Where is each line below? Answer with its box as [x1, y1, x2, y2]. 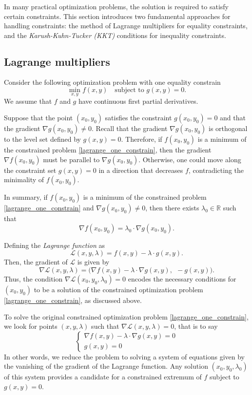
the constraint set [4, 165, 57, 175]
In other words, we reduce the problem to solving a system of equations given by [4, 351, 245, 361]
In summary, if [4, 192, 48, 202]
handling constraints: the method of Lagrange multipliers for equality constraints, [4, 20, 248, 31]
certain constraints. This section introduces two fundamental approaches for [4, 11, 231, 21]
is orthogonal [209, 123, 248, 133]
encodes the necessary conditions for [128, 273, 236, 283]
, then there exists [145, 203, 199, 213]
